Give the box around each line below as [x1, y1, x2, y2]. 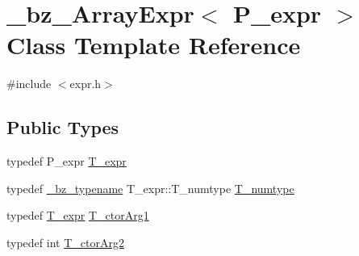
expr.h [69, 75, 102, 92]
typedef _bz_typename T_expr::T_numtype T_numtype [6, 179, 294, 196]
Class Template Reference [6, 28, 301, 61]
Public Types [6, 115, 119, 140]
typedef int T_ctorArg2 [6, 233, 124, 250]
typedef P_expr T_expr [6, 153, 127, 170]
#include [6, 75, 52, 92]
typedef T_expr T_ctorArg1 [6, 207, 149, 224]
